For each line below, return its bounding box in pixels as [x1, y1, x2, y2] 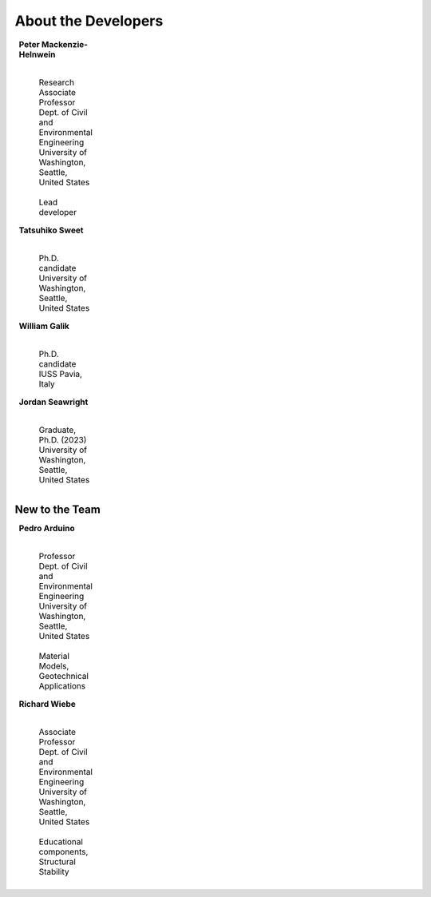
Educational [38, 836, 84, 847]
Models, [38, 661, 69, 672]
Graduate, [38, 424, 77, 435]
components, [38, 847, 89, 858]
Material [38, 651, 69, 662]
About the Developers [14, 12, 164, 30]
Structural [38, 856, 76, 867]
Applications [38, 681, 86, 692]
